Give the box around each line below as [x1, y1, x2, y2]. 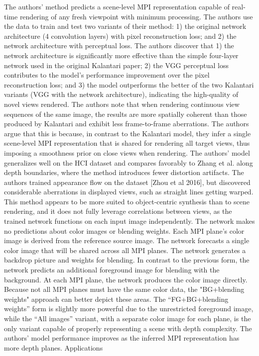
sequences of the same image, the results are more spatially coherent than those [4, 108, 247, 119]
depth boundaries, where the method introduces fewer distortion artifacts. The [4, 167, 244, 178]
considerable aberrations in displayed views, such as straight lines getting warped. [4, 186, 254, 197]
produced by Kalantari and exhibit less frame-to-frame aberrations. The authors [4, 118, 249, 129]
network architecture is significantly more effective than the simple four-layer [4, 50, 239, 60]
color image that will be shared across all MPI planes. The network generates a [4, 245, 246, 255]
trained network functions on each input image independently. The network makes [4, 216, 255, 226]
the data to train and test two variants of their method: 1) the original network [4, 21, 247, 31]
